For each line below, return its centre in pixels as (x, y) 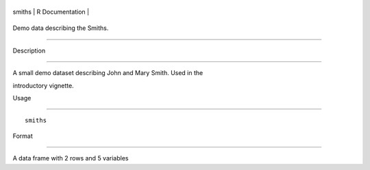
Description (29, 51)
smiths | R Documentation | (51, 12)
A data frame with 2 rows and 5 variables (71, 158)
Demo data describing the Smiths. (61, 28)
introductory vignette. (44, 85)
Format (23, 136)
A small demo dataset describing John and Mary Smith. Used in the (108, 73)
